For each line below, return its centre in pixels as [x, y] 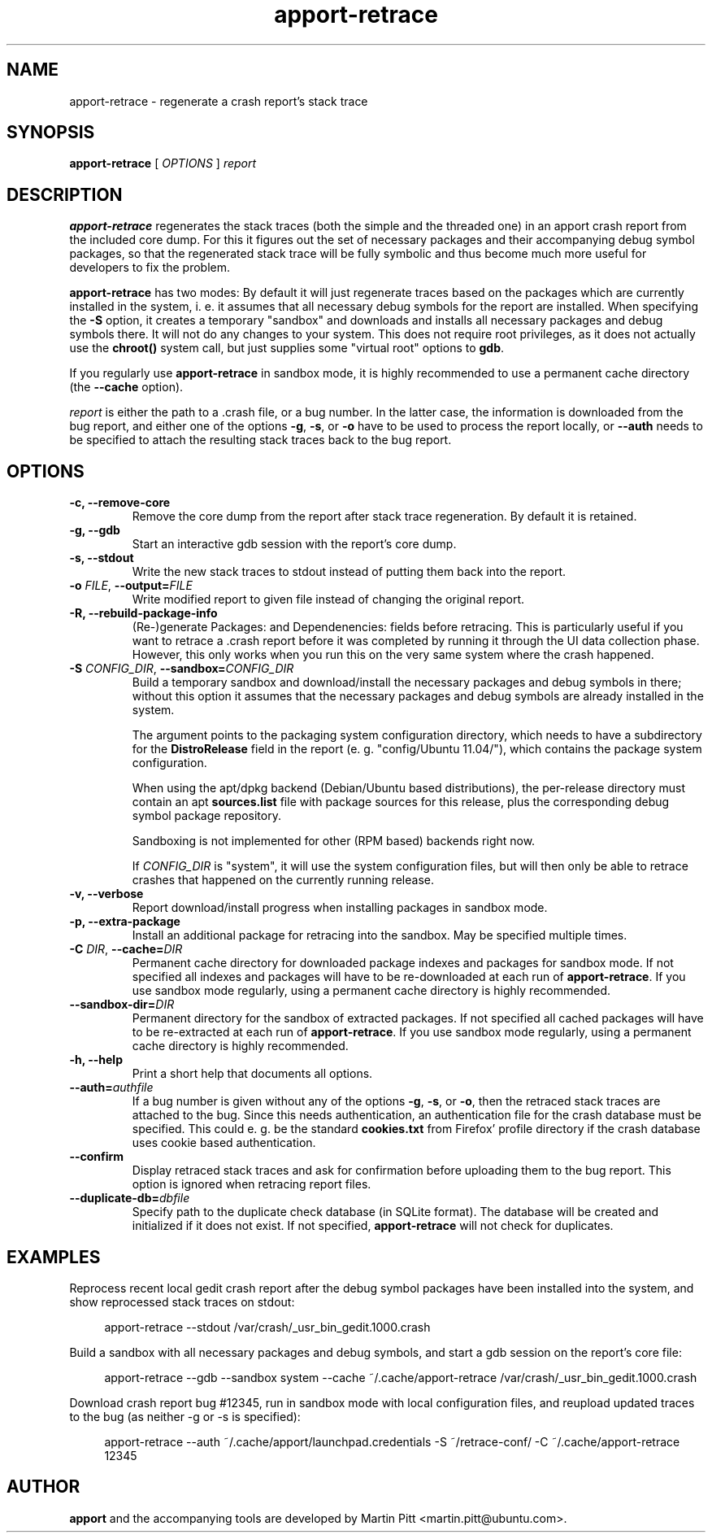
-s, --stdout [102, 558]
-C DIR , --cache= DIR [126, 949]
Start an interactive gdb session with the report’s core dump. [294, 544]
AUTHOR [43, 1487]
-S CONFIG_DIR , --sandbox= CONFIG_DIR [182, 669]
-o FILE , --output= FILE [131, 586]
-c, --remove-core [120, 503]
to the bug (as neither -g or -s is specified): [185, 1416]
